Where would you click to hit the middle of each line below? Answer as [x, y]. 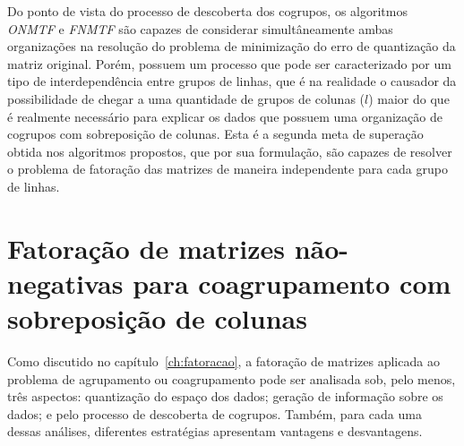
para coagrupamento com [292, 283]
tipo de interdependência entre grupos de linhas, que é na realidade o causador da [232, 81]
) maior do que [409, 98]
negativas [65, 283]
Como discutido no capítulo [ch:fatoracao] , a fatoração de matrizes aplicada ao [223, 361]
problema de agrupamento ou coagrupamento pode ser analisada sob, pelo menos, [232, 378]
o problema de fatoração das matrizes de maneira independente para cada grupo [228, 169]
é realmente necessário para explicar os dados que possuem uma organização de [225, 116]
